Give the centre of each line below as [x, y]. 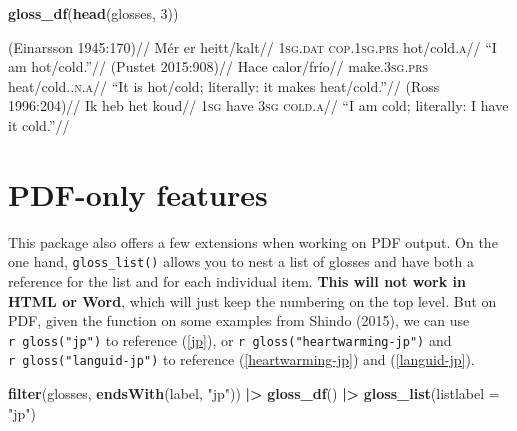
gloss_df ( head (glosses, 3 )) [93, 13]
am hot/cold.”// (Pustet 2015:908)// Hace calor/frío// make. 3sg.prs [218, 66]
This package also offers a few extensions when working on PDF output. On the [253, 241]
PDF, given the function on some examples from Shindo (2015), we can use [239, 320]
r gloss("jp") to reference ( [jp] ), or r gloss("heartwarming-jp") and [230, 339]
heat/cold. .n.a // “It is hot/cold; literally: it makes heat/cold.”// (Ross [224, 85]
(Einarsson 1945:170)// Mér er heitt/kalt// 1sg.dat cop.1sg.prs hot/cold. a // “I [252, 46]
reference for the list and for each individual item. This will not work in [237, 280]
